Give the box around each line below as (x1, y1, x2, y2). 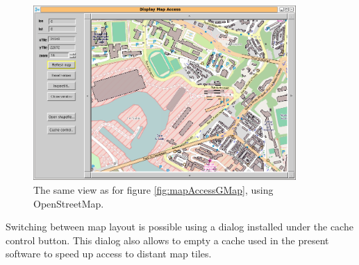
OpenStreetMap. (33, 196, 104, 210)
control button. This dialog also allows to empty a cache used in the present (6, 232, 329, 247)
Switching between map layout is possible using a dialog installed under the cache (6, 219, 353, 234)
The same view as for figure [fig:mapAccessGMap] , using (33, 182, 274, 197)
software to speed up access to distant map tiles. (6, 246, 212, 261)
